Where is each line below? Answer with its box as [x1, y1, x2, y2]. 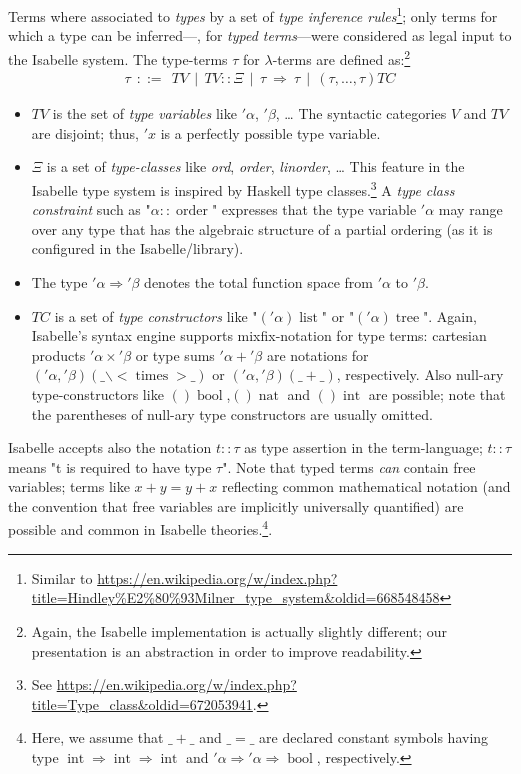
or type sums [135, 344, 215, 365]
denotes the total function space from [144, 271, 373, 292]
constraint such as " [31, 199, 151, 220]
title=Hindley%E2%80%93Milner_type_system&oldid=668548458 [31, 587, 440, 608]
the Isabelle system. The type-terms [8, 48, 228, 69]
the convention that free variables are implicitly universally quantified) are [8, 495, 464, 516]
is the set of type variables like [52, 103, 237, 124]
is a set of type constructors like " [54, 305, 258, 326]
